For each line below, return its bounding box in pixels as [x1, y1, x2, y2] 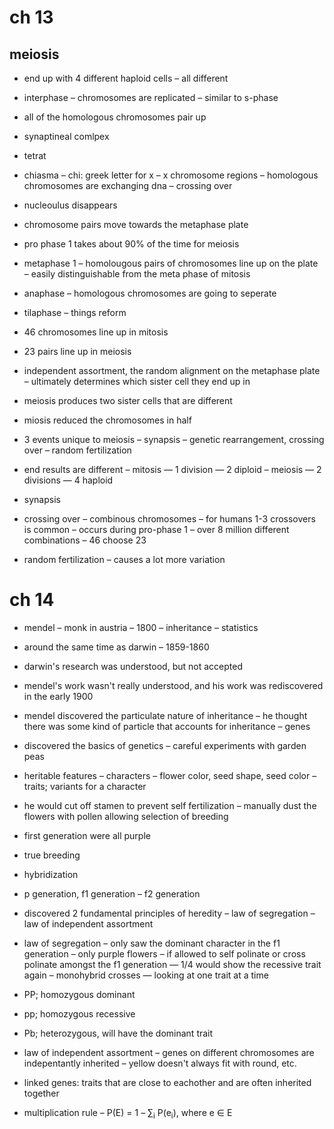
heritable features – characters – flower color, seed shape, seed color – [23, 769, 317, 781]
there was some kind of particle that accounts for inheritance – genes [23, 720, 311, 732]
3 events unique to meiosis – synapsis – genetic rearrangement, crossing [23, 434, 325, 445]
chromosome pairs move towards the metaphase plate [23, 219, 249, 230]
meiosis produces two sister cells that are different [23, 395, 233, 406]
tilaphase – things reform [23, 307, 127, 318]
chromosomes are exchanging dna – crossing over [23, 180, 233, 191]
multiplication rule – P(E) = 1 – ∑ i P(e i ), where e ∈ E [23, 1106, 233, 1121]
